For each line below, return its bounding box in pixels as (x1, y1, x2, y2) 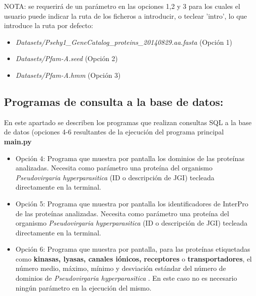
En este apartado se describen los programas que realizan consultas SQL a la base (4, 117, 252, 127)
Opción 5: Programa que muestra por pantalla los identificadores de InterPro (15, 198, 249, 208)
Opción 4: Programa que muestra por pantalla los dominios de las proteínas (15, 153, 245, 163)
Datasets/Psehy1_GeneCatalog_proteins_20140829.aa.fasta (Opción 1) (15, 36, 232, 47)
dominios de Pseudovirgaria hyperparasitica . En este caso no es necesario (15, 273, 237, 283)
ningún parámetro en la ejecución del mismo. (15, 282, 151, 293)
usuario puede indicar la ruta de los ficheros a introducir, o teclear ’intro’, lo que (4, 10, 247, 21)
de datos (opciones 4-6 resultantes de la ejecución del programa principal (4, 127, 224, 137)
